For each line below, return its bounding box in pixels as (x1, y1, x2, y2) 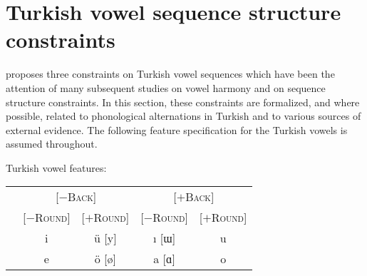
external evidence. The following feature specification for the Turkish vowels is (6, 122, 348, 137)
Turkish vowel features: (6, 160, 107, 175)
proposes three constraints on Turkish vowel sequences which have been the (6, 66, 335, 81)
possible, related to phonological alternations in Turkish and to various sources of (6, 108, 361, 123)
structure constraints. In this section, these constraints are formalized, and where (6, 94, 360, 109)
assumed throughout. (6, 136, 98, 151)
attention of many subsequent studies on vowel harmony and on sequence (6, 80, 326, 95)
